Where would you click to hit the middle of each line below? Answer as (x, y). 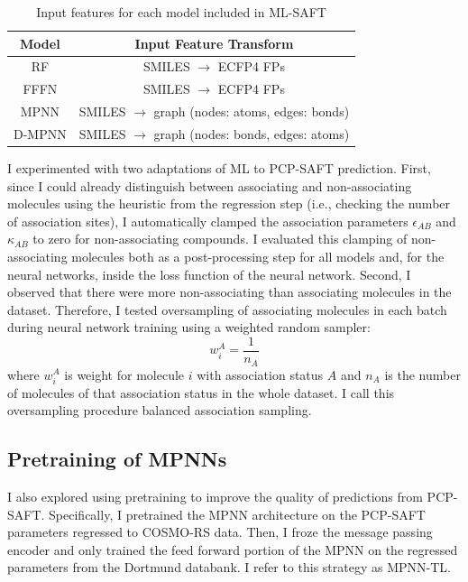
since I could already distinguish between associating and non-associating (210, 185)
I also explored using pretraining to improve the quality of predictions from (215, 497)
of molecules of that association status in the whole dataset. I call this (201, 392)
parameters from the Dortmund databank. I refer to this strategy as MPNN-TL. (229, 567)
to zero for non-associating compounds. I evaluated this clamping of (220, 239)
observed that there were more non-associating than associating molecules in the (229, 292)
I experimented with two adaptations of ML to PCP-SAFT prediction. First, (219, 168)
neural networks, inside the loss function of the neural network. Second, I (209, 274)
